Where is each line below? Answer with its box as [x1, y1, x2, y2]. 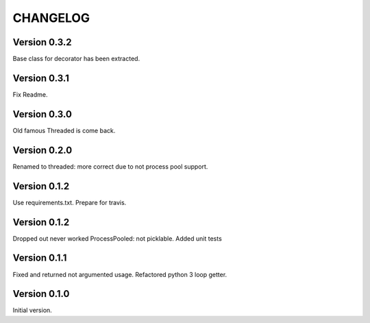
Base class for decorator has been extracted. [12, 55, 140, 63]
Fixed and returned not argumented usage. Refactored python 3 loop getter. [12, 270, 227, 278]
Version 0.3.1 [12, 72, 70, 84]
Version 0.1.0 [12, 288, 70, 300]
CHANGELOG [12, 10, 90, 25]
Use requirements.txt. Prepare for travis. [12, 198, 127, 206]
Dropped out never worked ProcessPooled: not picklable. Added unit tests [12, 234, 222, 243]
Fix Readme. [12, 90, 48, 99]
